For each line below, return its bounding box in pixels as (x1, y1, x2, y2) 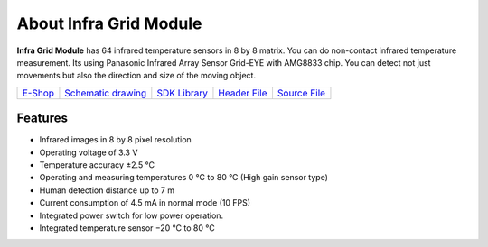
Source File (277, 87, 325, 99)
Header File (218, 87, 267, 99)
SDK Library (156, 87, 208, 99)
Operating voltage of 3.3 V (39, 147, 138, 158)
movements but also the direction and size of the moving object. (16, 70, 257, 81)
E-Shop (22, 87, 54, 99)
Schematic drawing (64, 87, 147, 99)
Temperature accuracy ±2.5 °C (39, 160, 155, 170)
